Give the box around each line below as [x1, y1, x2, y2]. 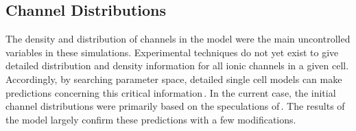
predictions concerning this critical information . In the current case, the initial [5, 85, 336, 99]
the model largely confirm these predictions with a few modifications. [5, 112, 296, 126]
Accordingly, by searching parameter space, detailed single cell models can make [5, 71, 342, 86]
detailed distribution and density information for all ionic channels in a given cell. [5, 58, 349, 73]
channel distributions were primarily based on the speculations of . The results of [5, 99, 345, 113]
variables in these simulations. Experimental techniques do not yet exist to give [5, 45, 339, 59]
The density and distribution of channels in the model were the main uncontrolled [5, 32, 351, 46]
